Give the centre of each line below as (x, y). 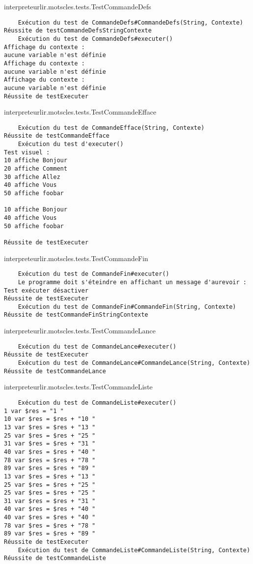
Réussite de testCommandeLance (55, 371)
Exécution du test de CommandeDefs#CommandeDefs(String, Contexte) (130, 22)
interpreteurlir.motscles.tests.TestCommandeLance (80, 331)
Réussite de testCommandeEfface (57, 136)
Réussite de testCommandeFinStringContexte (76, 315)
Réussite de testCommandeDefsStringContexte (78, 31)
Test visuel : (27, 152)
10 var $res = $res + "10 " (50, 419)
